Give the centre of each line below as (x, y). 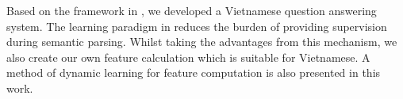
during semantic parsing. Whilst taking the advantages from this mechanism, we (202, 42)
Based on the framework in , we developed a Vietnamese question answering (192, 10)
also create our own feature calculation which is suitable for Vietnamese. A (188, 57)
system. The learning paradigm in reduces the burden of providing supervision (197, 26)
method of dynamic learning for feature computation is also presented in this (194, 72)
